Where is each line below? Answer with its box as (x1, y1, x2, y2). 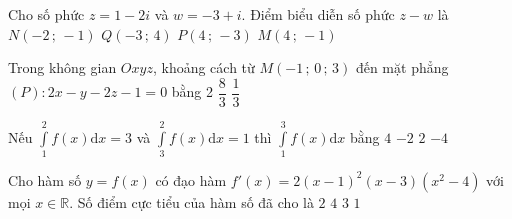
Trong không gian (8, 57, 117, 78)
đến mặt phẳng (355, 57, 449, 78)
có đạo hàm (155, 169, 227, 190)
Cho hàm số (8, 169, 82, 190)
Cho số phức (8, 4, 85, 24)
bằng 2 (171, 81, 214, 102)
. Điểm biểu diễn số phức (241, 4, 395, 24)
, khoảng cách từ (152, 57, 255, 78)
